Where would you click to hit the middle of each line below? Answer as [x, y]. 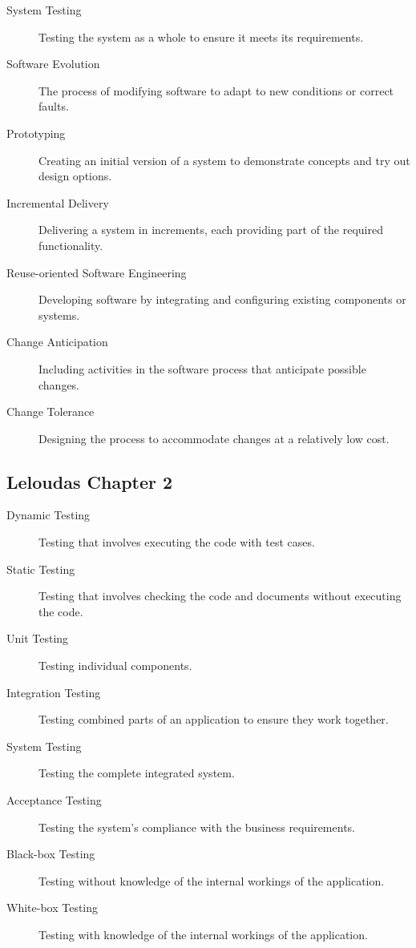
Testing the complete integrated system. [137, 773]
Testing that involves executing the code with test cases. [177, 542]
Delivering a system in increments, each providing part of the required [211, 230]
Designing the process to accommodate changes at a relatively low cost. [214, 438]
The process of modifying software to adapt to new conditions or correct [216, 90]
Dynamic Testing [48, 515]
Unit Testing [38, 638]
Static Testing [41, 569]
